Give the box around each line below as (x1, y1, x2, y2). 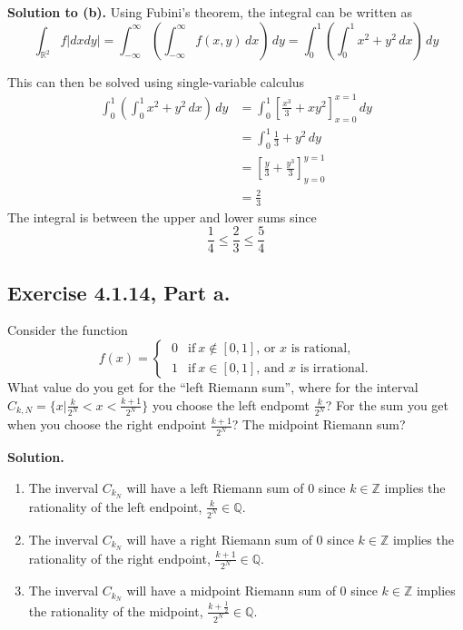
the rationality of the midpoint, (28, 601, 203, 620)
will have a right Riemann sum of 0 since (126, 529, 354, 548)
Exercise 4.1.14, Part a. (7, 278, 231, 306)
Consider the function (7, 320, 128, 340)
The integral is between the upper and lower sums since (7, 207, 317, 226)
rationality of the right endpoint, (28, 548, 211, 567)
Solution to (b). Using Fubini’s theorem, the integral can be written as (7, 3, 413, 21)
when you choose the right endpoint (7, 415, 207, 434)
